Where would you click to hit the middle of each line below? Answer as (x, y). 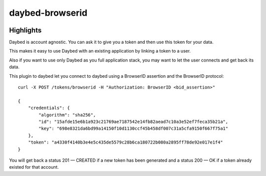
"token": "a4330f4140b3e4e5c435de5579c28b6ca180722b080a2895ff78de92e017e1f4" (125, 142)
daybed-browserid (48, 13)
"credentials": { (49, 108)
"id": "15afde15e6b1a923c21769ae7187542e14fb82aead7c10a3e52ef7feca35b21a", (133, 121)
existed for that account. (34, 167)
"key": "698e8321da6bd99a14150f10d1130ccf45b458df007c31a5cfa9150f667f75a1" (133, 129)
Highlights (25, 30)
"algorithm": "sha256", (67, 115)
